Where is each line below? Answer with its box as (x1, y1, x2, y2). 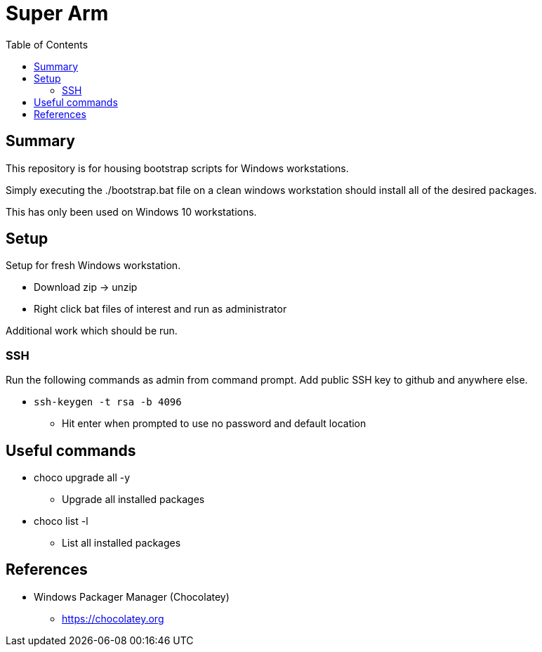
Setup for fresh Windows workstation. (6, 259, 181, 272)
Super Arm (6, 1, 109, 25)
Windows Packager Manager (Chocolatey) (34, 590, 230, 603)
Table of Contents (6, 38, 88, 51)
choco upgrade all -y (34, 471, 131, 484)
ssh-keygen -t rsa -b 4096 (34, 396, 182, 408)
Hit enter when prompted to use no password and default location (62, 417, 366, 430)
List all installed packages (62, 537, 181, 549)
